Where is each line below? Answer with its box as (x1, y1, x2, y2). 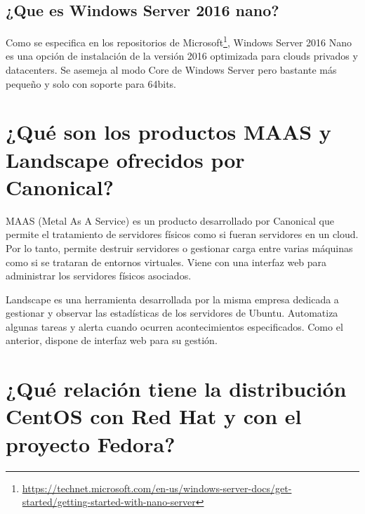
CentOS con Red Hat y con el (6, 402, 302, 430)
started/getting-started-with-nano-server (22, 494, 196, 509)
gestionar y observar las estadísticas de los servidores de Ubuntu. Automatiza (6, 305, 338, 320)
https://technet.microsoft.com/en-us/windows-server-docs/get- (22, 480, 292, 495)
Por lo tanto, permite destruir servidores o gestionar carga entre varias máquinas (6, 240, 353, 255)
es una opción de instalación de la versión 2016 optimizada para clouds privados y (6, 48, 358, 63)
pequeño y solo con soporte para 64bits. (6, 76, 176, 91)
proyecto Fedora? (6, 429, 175, 458)
